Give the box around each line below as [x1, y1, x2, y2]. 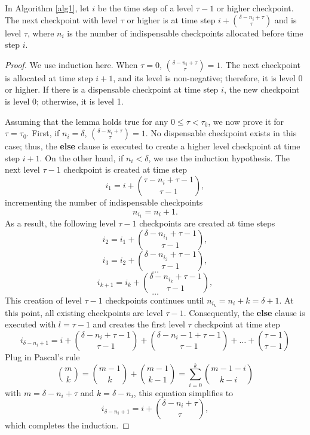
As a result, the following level [5, 217, 116, 229]
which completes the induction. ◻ [5, 419, 130, 431]
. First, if [26, 127, 60, 139]
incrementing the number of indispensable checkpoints [5, 195, 203, 208]
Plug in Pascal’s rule [5, 351, 80, 363]
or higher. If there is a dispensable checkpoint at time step [5, 83, 219, 96]
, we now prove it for [208, 115, 284, 127]
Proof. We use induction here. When [5, 58, 138, 71]
